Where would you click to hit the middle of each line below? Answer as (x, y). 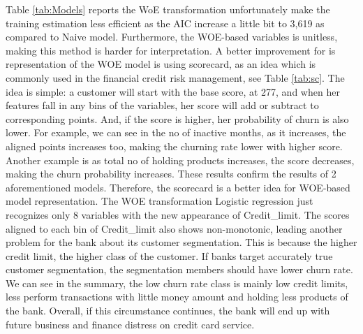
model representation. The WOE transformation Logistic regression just (160, 201)
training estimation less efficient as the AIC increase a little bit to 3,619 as (165, 23)
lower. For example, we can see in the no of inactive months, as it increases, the (176, 132)
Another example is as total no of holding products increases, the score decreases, (180, 160)
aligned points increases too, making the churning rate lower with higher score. (174, 146)
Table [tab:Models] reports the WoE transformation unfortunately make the (168, 9)
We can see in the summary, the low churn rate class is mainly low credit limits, (177, 283)
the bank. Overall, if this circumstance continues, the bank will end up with (168, 311)
